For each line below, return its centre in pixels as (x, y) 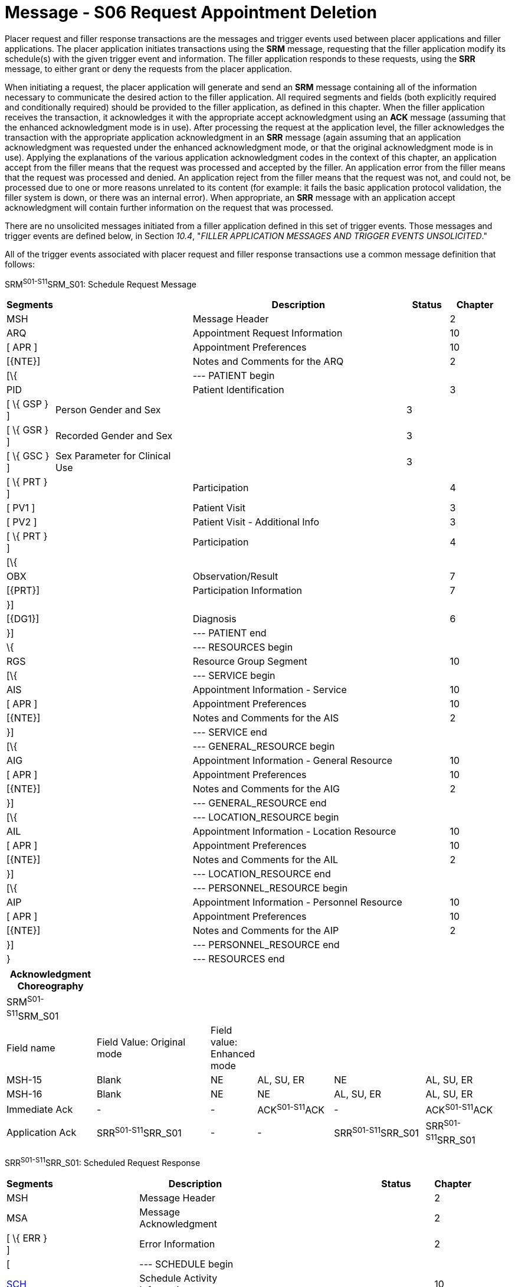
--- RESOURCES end (239, 959)
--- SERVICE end (230, 732)
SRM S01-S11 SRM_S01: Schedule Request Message (101, 283)
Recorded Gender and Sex (114, 436)
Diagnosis (214, 619)
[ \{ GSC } (28, 456)
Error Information (177, 1244)
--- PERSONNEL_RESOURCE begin (270, 888)
